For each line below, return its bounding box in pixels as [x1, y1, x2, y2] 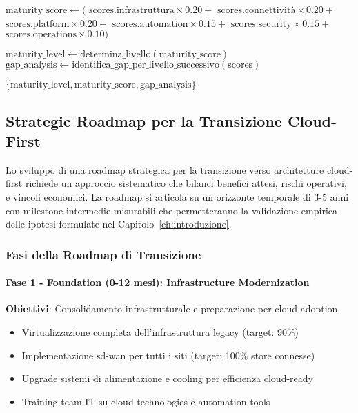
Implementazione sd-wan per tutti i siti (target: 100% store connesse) [21, 347, 315, 362]
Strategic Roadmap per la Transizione [6, 110, 282, 131]
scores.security [230, 19, 292, 29]
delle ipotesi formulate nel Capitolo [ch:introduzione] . [6, 216, 232, 231]
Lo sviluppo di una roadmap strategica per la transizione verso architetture [6, 162, 324, 177]
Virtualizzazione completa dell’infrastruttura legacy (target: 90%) [21, 324, 299, 339]
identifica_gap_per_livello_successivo [72, 60, 219, 70]
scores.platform [6, 19, 70, 29]
